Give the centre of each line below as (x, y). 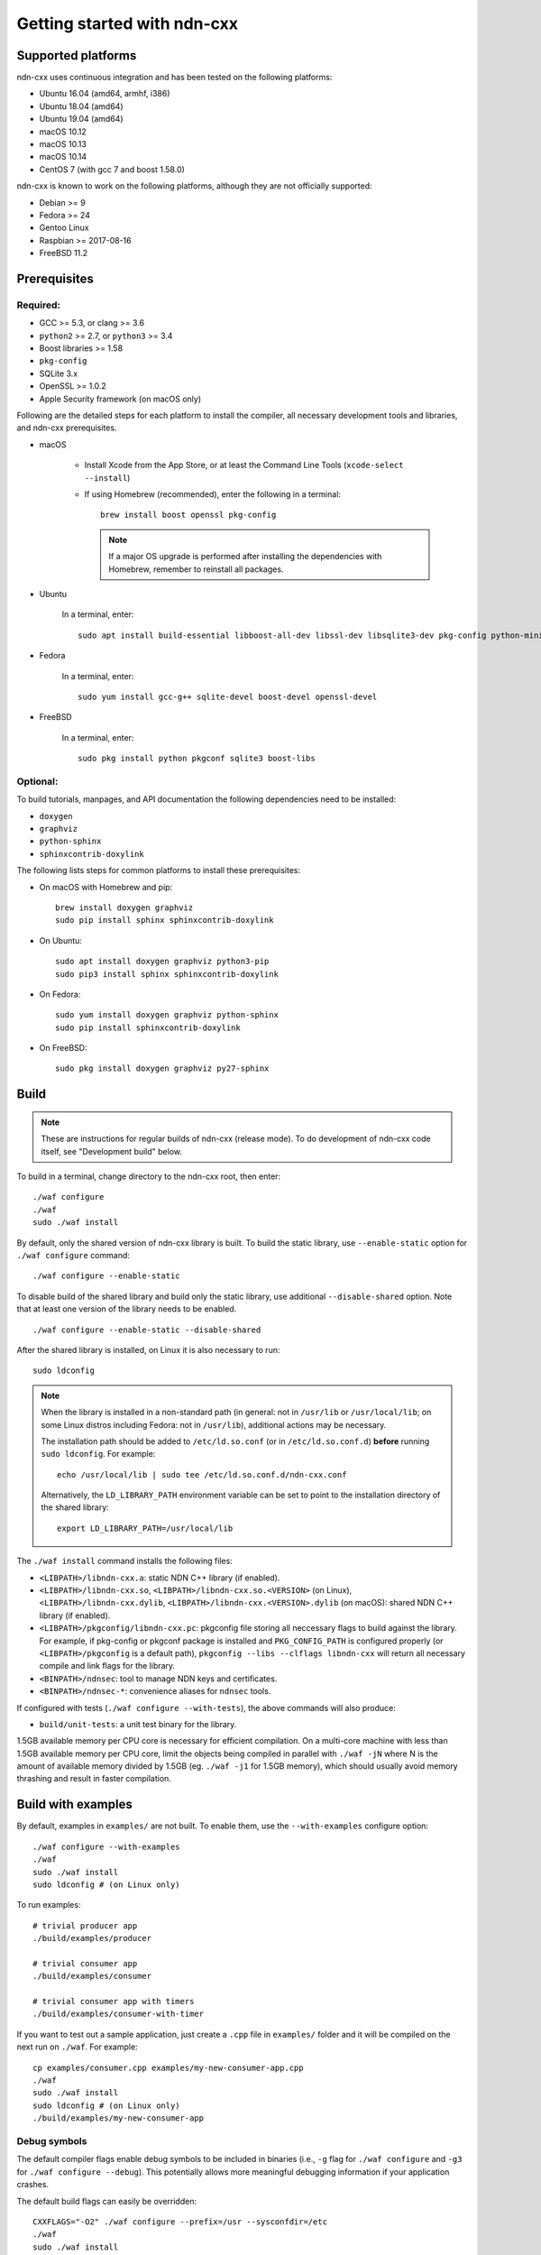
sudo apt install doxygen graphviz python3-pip (162, 962)
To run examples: (49, 1905)
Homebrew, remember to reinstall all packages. (196, 569)
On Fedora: (60, 994)
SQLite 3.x (59, 373)
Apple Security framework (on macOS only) (120, 399)
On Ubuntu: (61, 940)
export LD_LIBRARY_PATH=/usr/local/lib (145, 1528)
